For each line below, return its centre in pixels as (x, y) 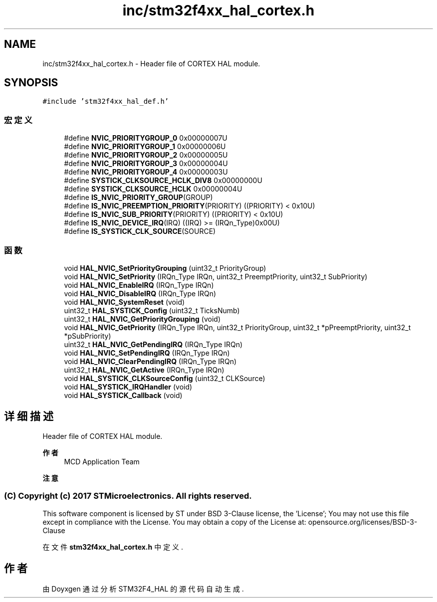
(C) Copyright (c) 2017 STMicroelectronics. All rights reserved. (128, 496)
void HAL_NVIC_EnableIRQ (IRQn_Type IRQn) (139, 285)
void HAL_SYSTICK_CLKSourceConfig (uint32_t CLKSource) (165, 378)
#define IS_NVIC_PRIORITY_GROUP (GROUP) (138, 198)
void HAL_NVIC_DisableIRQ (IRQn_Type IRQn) (140, 293)
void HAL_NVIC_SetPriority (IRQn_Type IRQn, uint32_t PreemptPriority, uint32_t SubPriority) (216, 276)
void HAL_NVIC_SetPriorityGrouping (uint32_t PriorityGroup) (165, 268)
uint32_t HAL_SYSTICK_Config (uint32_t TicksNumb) (152, 310)
